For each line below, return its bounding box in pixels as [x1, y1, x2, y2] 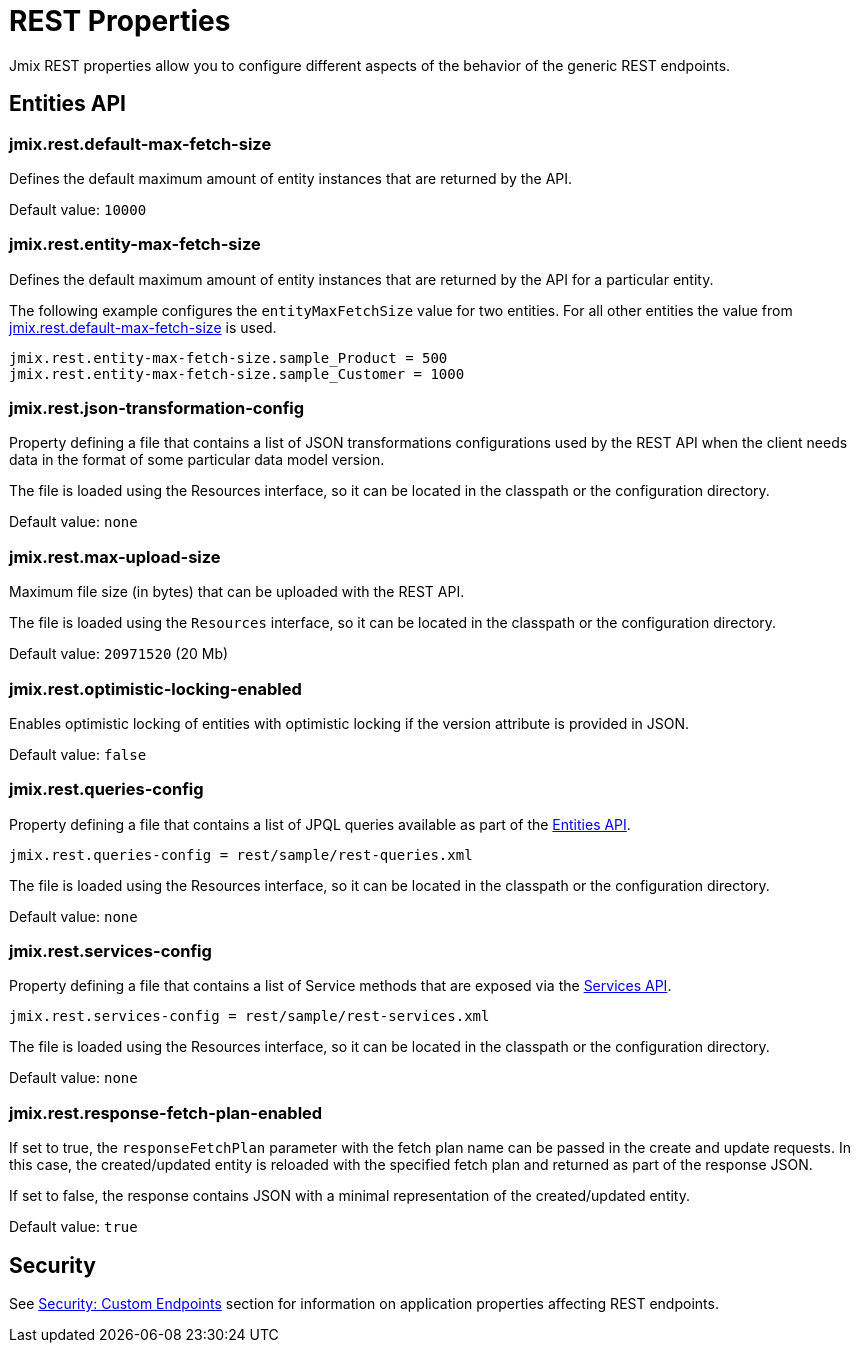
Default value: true [9, 1218, 138, 1236]
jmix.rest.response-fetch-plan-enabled [9, 1102, 323, 1123]
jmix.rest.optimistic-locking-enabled [9, 678, 302, 699]
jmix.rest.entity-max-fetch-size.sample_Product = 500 [9, 349, 448, 366]
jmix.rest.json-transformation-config [9, 398, 305, 419]
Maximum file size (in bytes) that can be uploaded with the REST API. [9, 583, 465, 601]
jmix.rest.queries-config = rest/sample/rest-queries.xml [9, 846, 473, 863]
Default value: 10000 [9, 200, 147, 218]
